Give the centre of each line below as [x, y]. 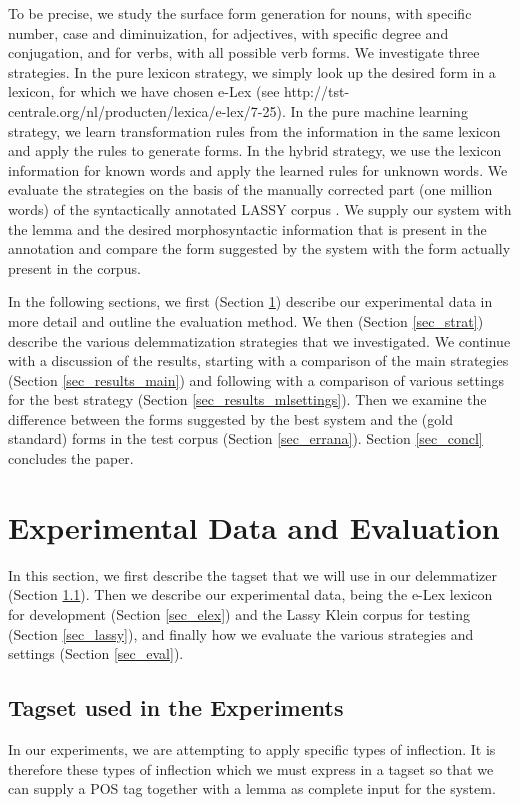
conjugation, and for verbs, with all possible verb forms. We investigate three [244, 52]
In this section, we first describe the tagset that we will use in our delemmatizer [252, 574]
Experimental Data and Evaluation [254, 526]
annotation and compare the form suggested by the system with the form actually [259, 248]
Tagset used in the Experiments [176, 707]
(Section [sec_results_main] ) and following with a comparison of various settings [256, 379]
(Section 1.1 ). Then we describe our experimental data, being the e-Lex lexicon [250, 594]
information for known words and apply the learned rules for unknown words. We [258, 169]
